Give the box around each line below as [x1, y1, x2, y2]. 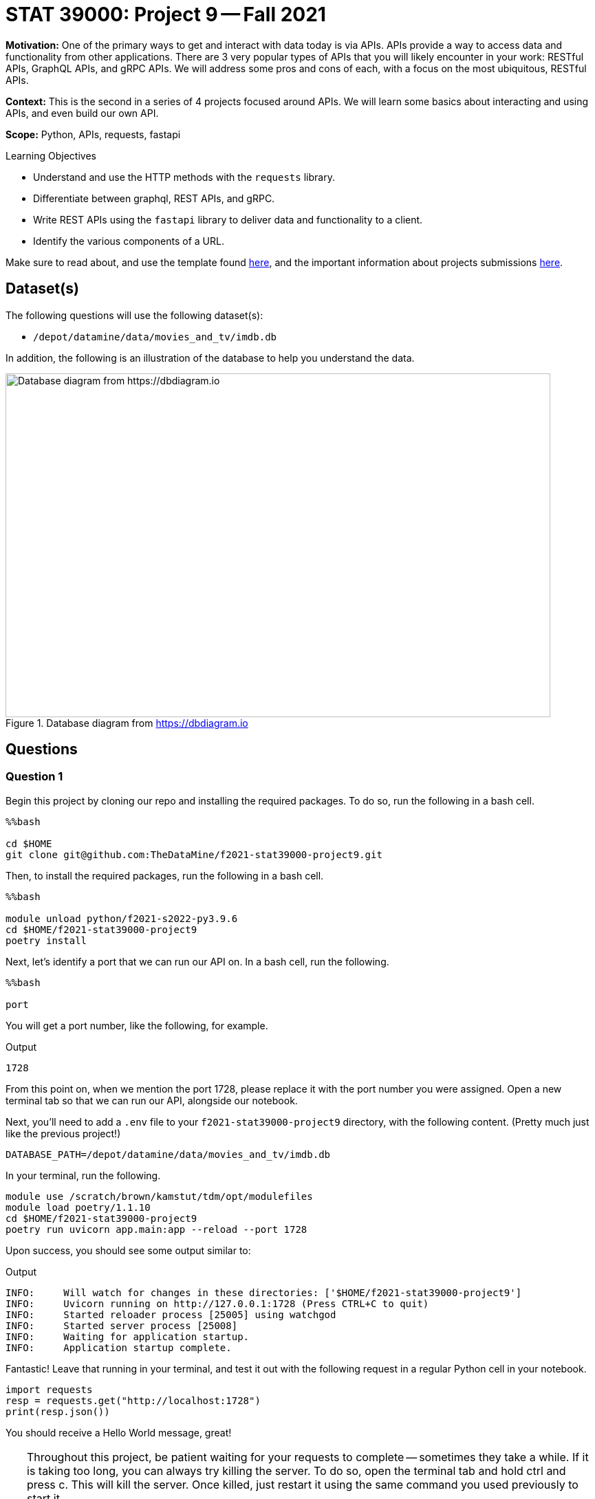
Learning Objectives [6, 149, 96, 162]
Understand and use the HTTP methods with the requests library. [33, 171, 335, 183]
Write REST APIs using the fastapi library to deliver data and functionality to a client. [33, 213, 423, 226]
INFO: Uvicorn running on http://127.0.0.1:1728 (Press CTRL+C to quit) [6, 1298, 429, 1309]
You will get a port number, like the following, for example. [6, 1019, 268, 1031]
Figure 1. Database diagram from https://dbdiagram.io [6, 716, 248, 729]
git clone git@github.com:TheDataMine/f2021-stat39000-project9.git [6, 849, 382, 860]
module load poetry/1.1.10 [6, 1201, 151, 1213]
